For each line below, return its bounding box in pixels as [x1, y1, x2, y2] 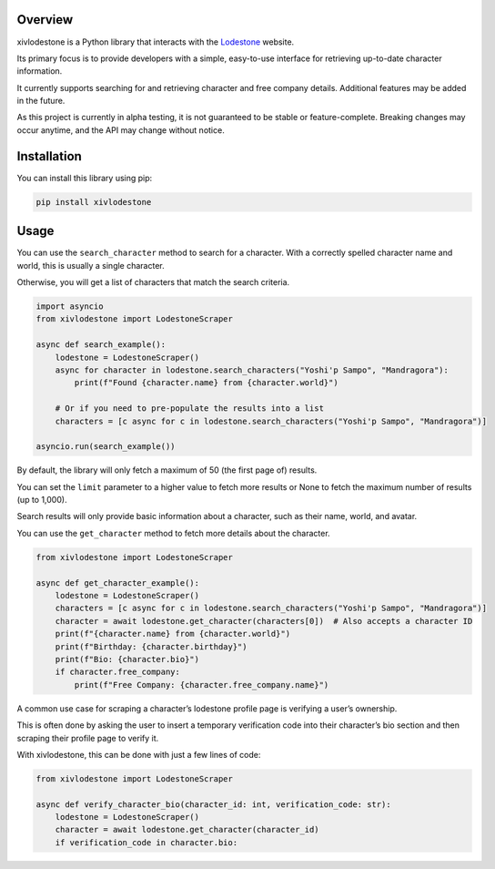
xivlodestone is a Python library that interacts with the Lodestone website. [16, 36, 295, 47]
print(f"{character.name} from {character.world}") [55, 629, 291, 639]
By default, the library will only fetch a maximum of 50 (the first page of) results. [16, 465, 318, 475]
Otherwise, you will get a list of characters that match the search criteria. [16, 277, 290, 288]
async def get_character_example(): [35, 578, 200, 588]
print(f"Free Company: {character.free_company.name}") [74, 680, 329, 690]
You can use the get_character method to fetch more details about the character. [16, 527, 331, 538]
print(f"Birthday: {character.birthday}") [55, 641, 247, 651]
